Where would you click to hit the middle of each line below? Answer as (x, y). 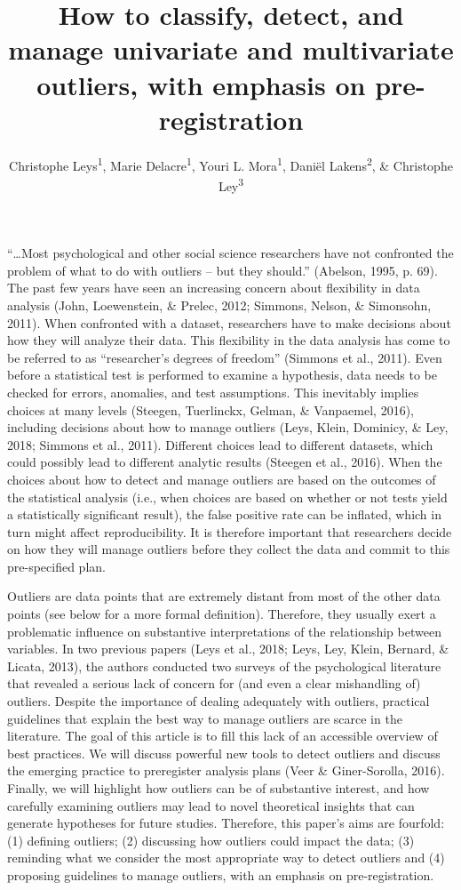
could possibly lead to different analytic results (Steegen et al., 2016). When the (225, 462)
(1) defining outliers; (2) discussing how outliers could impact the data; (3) (211, 840)
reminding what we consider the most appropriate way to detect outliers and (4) (226, 858)
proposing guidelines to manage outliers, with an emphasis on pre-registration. (221, 874)
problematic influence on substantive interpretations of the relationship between (224, 631)
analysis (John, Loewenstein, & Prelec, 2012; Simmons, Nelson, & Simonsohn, (219, 305)
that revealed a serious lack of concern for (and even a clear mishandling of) (214, 683)
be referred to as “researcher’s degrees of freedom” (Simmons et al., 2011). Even (225, 357)
